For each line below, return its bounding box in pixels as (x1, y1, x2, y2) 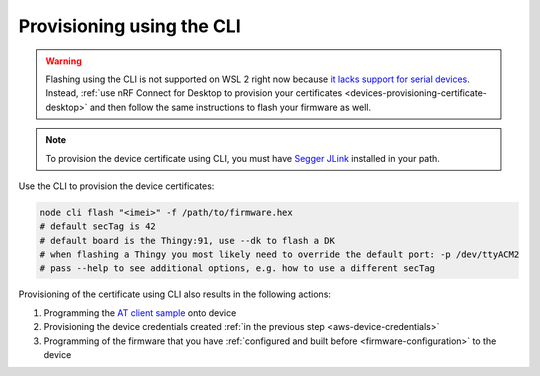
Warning (45, 55, 82, 67)
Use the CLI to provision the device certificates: (18, 180, 215, 192)
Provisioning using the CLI (18, 15, 242, 37)
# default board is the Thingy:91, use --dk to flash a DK (39, 235, 335, 246)
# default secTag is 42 (39, 221, 157, 232)
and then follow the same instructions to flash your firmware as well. (89, 101, 372, 113)
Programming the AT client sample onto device (43, 306, 237, 319)
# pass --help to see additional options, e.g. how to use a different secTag (39, 263, 435, 274)
